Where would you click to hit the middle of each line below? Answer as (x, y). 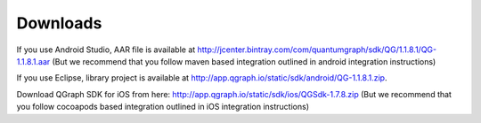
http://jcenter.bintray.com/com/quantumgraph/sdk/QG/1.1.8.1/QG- (317, 50)
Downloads (59, 23)
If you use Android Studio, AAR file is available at (106, 50)
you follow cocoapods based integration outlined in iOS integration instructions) (163, 107)
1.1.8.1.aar (33, 61)
